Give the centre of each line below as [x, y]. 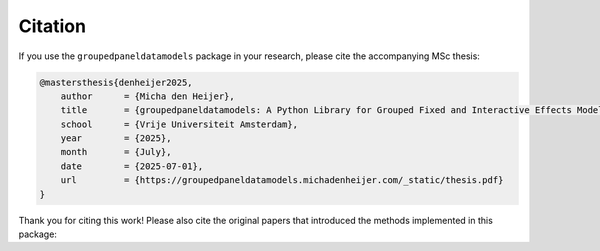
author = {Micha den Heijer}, [147, 96]
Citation [52, 26]
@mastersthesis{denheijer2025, [116, 82]
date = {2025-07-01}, [132, 166]
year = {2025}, [116, 138]
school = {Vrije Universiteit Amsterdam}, [179, 124]
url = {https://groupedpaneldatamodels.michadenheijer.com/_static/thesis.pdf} [282, 180]
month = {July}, [116, 152]
